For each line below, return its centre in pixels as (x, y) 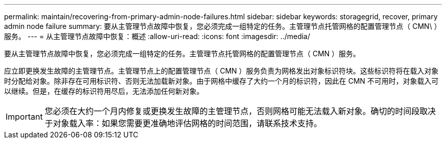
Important (24, 117)
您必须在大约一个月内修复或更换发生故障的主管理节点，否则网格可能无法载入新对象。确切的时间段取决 (240, 111)
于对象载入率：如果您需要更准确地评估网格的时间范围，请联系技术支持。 (183, 123)
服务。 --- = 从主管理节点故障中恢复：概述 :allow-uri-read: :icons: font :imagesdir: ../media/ (157, 36)
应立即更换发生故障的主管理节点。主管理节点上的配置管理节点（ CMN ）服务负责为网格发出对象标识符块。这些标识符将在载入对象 (221, 71)
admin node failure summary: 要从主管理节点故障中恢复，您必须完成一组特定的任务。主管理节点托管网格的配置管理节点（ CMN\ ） (223, 26)
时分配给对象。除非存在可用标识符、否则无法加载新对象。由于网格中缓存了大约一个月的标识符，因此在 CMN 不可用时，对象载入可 (221, 81)
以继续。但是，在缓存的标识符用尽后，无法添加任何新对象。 (104, 91)
